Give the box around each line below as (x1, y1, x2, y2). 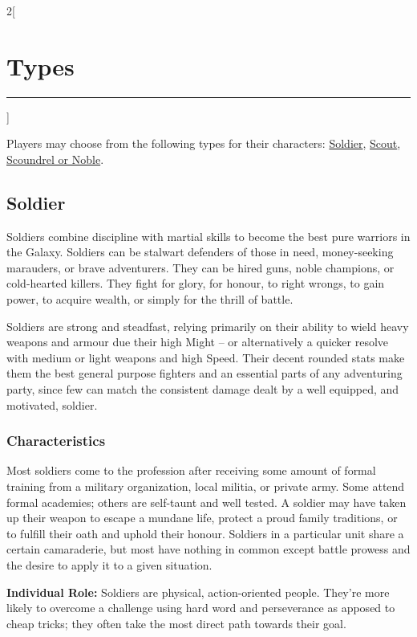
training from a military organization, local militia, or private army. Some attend (6, 478, 405, 495)
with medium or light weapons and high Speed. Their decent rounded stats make (6, 349, 405, 365)
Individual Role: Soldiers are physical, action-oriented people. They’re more (6, 583, 390, 600)
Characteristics (6, 431, 106, 451)
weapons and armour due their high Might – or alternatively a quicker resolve (6, 333, 389, 350)
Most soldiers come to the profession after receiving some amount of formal (6, 462, 376, 479)
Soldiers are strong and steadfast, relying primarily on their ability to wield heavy (6, 317, 409, 334)
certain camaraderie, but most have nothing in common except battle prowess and (6, 541, 411, 557)
